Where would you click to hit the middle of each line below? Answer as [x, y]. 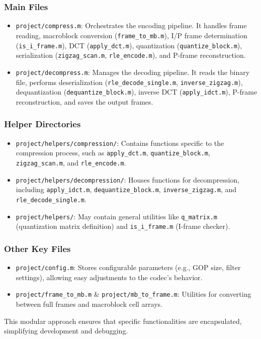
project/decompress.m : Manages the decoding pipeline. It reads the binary [133, 72]
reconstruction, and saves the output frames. [84, 101]
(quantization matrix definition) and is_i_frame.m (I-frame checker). [123, 226]
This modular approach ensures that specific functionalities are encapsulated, [123, 321]
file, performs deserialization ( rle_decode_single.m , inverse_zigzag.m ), [129, 82]
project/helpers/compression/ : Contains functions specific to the [120, 143]
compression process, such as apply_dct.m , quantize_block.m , [113, 153]
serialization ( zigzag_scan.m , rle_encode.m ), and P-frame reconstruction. [131, 55]
